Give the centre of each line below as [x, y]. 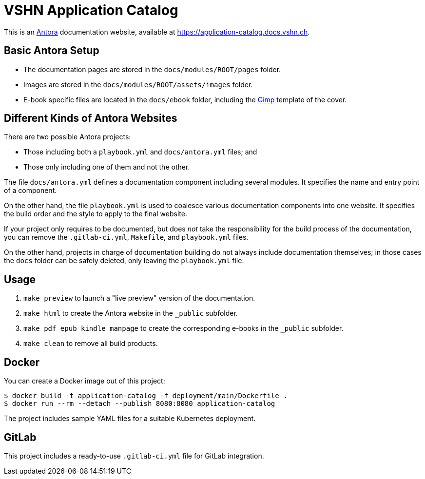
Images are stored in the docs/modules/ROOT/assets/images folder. [138, 84]
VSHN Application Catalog [91, 10]
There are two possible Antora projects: [68, 137]
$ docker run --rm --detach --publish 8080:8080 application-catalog [140, 404]
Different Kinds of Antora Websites [91, 118]
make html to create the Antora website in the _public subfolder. [131, 313]
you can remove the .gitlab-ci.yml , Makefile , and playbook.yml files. [126, 237]
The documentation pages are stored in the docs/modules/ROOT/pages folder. [152, 69]
